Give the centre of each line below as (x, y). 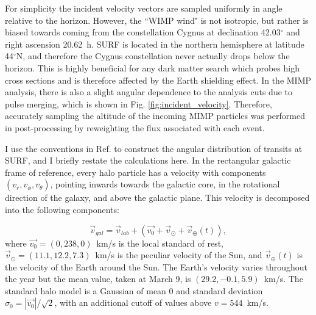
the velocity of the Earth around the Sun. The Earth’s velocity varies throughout (156, 266)
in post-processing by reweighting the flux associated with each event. (135, 127)
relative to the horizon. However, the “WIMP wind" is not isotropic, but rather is (157, 20)
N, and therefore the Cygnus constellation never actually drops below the (153, 56)
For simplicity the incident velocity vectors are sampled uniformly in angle (144, 8)
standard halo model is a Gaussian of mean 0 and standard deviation (134, 290)
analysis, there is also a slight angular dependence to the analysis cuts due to (149, 92)
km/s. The (283, 279)
